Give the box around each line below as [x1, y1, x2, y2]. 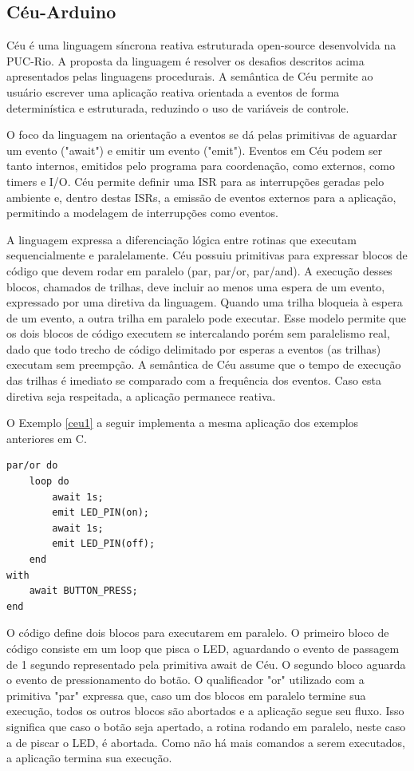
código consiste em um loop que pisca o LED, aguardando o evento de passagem [6, 639, 400, 656]
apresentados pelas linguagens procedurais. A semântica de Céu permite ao [6, 68, 373, 85]
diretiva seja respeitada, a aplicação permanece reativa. [6, 387, 276, 404]
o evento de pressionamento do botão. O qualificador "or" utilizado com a [6, 671, 365, 688]
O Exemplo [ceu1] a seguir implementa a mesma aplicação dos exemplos [6, 414, 359, 431]
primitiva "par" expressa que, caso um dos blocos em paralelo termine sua [6, 686, 366, 703]
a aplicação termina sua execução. [6, 749, 172, 766]
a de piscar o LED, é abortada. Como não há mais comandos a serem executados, [6, 733, 405, 750]
